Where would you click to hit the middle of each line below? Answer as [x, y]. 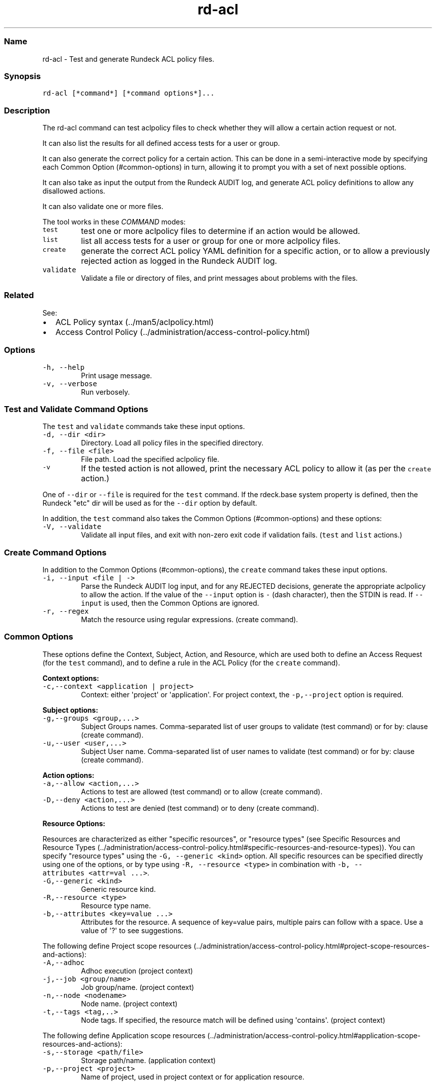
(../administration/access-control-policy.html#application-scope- [314, 1035]
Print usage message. [116, 375]
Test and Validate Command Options [76, 409]
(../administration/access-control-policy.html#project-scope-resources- [312, 946]
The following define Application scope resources [124, 1035]
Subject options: [70, 710]
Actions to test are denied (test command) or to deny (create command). [200, 808]
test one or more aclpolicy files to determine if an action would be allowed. [220, 231]
